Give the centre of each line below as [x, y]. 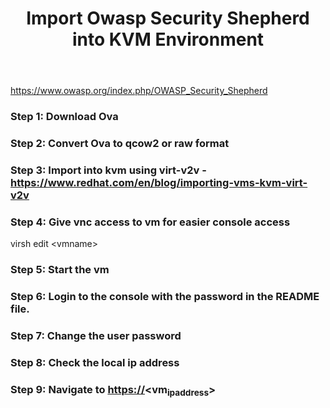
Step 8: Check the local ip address [95, 362]
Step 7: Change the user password [96, 336]
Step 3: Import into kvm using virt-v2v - [108, 170]
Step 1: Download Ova [64, 117]
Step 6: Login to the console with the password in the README [165, 297]
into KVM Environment [168, 39]
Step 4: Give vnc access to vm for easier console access [150, 222]
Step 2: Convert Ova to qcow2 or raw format [120, 144]
